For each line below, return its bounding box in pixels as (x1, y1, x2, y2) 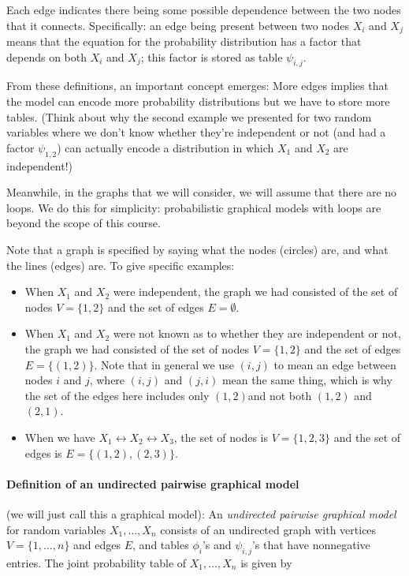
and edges (73, 537, 121, 553)
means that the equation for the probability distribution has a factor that (6, 33, 362, 50)
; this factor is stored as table (140, 48, 283, 65)
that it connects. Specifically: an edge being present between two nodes (6, 17, 350, 33)
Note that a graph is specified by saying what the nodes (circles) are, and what (6, 241, 389, 257)
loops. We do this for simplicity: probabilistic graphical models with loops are (6, 199, 381, 215)
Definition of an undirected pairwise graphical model (6, 475, 299, 492)
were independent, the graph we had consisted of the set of (113, 283, 398, 300)
